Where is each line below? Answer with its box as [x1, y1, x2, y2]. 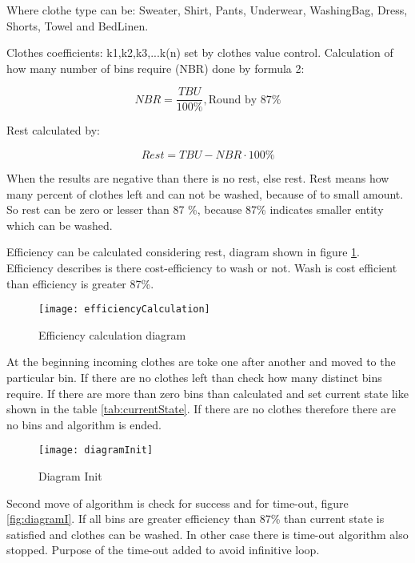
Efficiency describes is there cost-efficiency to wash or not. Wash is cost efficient [6, 259, 397, 275]
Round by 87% [208, 94, 281, 106]
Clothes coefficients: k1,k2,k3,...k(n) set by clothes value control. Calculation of [6, 44, 393, 61]
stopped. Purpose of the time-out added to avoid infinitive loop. [6, 541, 320, 558]
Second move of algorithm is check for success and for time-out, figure [6, 494, 349, 511]
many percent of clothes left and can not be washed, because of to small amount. [6, 185, 404, 202]
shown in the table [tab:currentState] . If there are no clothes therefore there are [6, 400, 396, 417]
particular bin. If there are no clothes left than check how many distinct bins [6, 369, 382, 386]
